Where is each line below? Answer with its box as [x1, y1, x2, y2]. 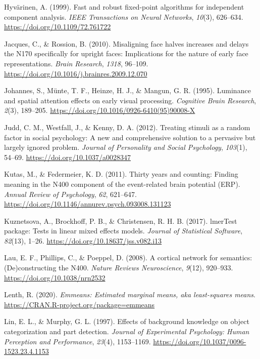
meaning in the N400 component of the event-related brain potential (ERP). [4, 178, 240, 189]
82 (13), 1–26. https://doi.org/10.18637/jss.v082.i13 [4, 235, 162, 246]
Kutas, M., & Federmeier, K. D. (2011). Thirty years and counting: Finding [4, 169, 238, 179]
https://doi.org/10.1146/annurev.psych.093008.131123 [4, 198, 171, 209]
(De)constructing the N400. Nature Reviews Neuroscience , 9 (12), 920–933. [4, 262, 233, 273]
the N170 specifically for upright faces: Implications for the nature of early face [4, 48, 248, 59]
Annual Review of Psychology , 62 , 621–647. [4, 188, 137, 199]
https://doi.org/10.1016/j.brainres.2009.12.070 [4, 68, 147, 78]
